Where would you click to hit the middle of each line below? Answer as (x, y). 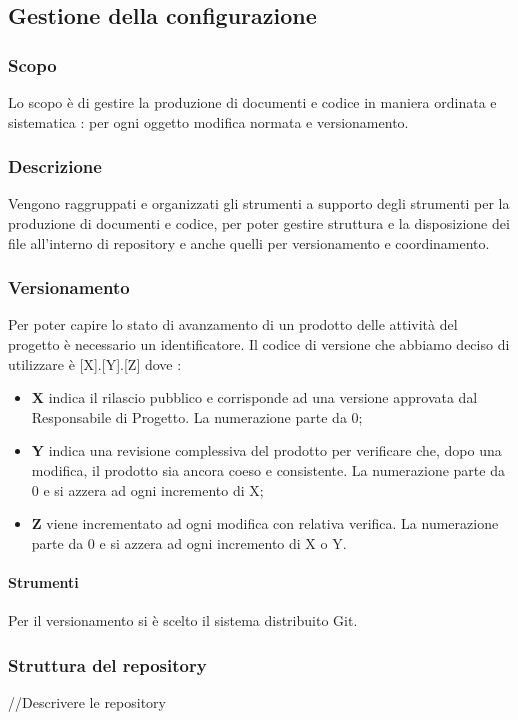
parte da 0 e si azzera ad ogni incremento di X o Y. (189, 542)
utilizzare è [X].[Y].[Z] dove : (95, 363)
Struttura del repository (107, 664)
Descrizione (55, 166)
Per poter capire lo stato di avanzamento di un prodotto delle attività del (233, 324)
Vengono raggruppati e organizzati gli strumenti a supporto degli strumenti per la (259, 203)
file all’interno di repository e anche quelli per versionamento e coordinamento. (249, 242)
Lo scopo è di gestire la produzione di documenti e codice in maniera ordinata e (252, 102)
